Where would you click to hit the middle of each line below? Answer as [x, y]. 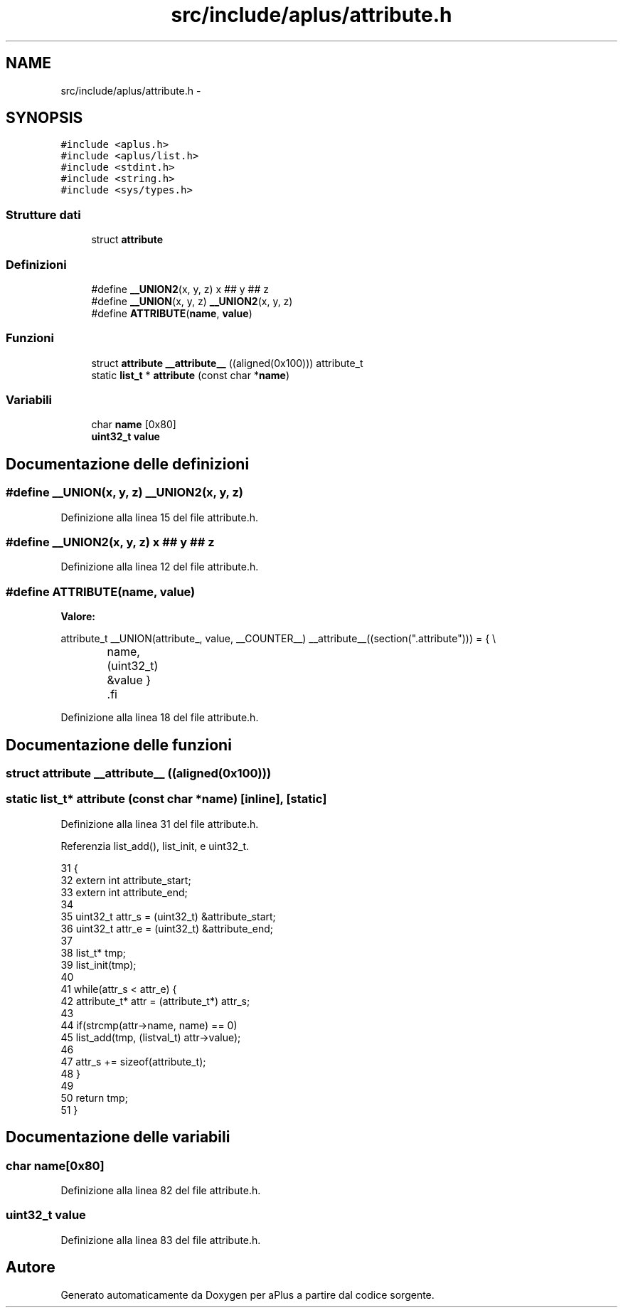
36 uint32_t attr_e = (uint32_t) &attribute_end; [167, 928]
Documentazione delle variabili [118, 1137]
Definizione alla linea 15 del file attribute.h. [160, 517]
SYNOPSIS [44, 118]
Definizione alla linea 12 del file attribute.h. [160, 567]
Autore [31, 1267]
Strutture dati [43, 214]
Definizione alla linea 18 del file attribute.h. [160, 718]
